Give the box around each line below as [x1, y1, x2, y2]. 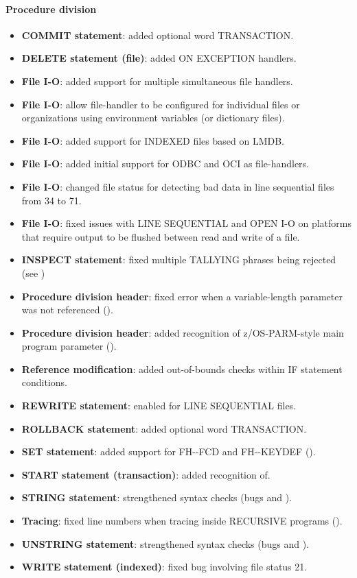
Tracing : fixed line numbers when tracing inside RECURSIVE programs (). [21, 514, 343, 528]
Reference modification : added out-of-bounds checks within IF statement [21, 361, 343, 376]
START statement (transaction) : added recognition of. [21, 467, 270, 481]
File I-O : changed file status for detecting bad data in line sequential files [21, 179, 334, 193]
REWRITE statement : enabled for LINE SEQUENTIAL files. [21, 398, 297, 413]
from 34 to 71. [21, 193, 82, 207]
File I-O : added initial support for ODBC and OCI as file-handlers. [21, 156, 310, 171]
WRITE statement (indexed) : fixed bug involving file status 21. [21, 559, 308, 574]
